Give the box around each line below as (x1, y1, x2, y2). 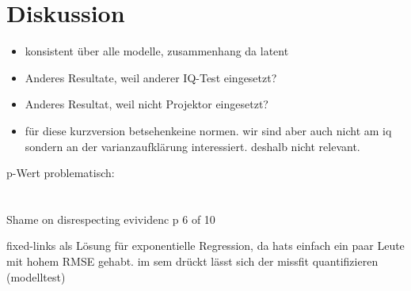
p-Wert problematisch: (6, 164, 115, 181)
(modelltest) (6, 268, 66, 285)
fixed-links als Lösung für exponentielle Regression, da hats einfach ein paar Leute (6, 237, 405, 254)
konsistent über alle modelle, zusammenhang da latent (25, 43, 289, 59)
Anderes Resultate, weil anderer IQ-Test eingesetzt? (25, 69, 277, 85)
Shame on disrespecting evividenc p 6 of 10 (6, 210, 215, 227)
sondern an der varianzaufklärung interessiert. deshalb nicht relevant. (25, 138, 360, 154)
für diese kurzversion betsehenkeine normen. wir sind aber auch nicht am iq (25, 122, 392, 138)
